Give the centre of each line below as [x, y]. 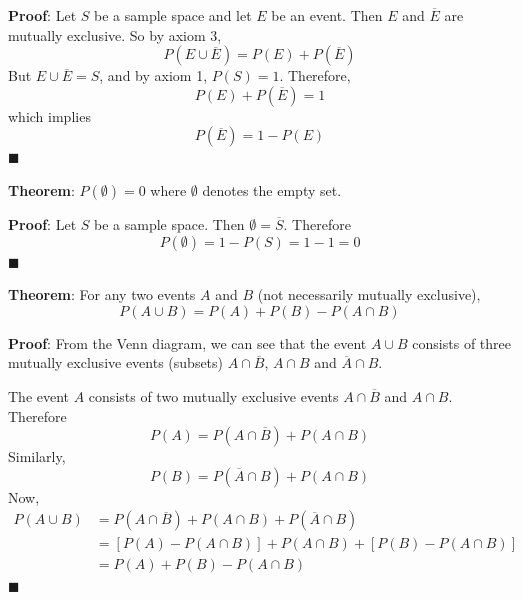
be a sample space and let [173, 15]
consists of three [461, 342]
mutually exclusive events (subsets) [116, 362]
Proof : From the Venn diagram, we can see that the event [187, 342]
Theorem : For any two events [102, 294]
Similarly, [37, 456]
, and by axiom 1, [153, 75]
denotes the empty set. [272, 189]
